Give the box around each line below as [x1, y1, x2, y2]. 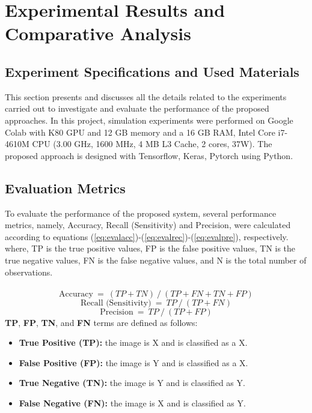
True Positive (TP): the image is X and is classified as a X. [19, 336, 248, 349]
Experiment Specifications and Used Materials [5, 62, 299, 80]
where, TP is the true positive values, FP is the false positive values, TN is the [5, 242, 296, 255]
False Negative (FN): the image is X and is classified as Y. [19, 397, 246, 409]
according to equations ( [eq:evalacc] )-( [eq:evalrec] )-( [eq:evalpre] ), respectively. [5, 230, 289, 243]
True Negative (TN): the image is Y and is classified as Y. [19, 376, 245, 389]
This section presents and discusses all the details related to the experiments [5, 90, 287, 103]
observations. [5, 265, 53, 278]
